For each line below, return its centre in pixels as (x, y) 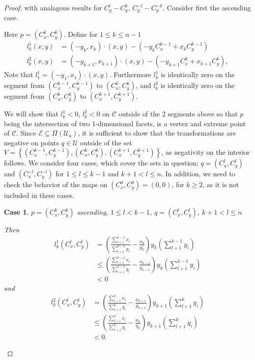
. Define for (81, 34)
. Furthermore (130, 74)
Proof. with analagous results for (53, 7)
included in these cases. (39, 195)
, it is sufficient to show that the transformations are (157, 133)
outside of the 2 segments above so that (178, 114)
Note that (19, 74)
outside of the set (106, 142)
